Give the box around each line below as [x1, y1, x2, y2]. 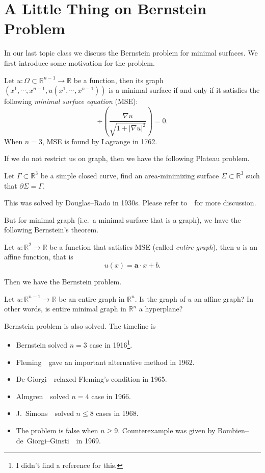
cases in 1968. [96, 408, 139, 418]
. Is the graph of [135, 293, 185, 304]
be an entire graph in [59, 293, 125, 304]
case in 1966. [91, 390, 131, 401]
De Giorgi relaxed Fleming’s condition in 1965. [16, 374, 167, 384]
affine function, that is [4, 251, 73, 262]
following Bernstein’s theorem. [4, 224, 99, 235]
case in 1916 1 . [89, 338, 132, 350]
